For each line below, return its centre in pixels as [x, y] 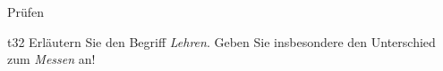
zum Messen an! [51, 59]
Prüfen [26, 12]
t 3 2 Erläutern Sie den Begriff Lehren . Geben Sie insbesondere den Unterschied [221, 41]
